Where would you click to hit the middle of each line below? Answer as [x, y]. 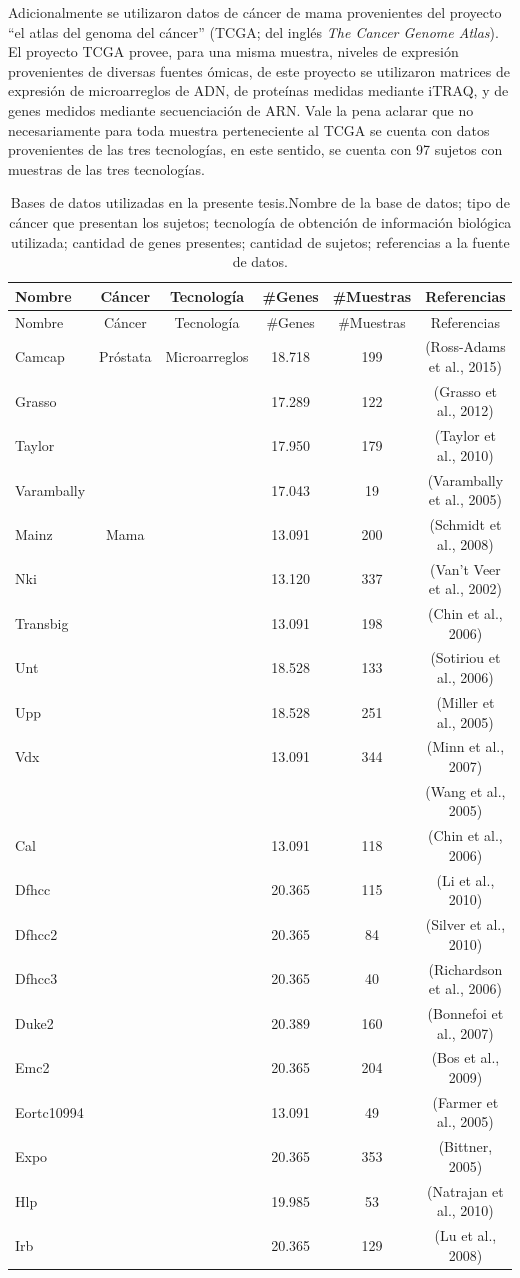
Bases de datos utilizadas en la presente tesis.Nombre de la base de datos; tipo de [260, 202]
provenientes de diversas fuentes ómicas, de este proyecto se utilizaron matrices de [259, 70]
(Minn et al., [465, 746]
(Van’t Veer [465, 568]
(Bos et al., [465, 1057]
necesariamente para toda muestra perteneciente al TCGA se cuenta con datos [249, 129]
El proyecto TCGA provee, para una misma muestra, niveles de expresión [233, 51]
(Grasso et [465, 390]
